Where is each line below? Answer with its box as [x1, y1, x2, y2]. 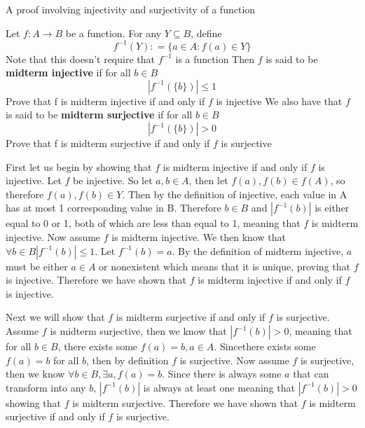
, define [191, 25, 222, 40]
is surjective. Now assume [179, 352, 289, 367]
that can [293, 366, 329, 381]
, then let [188, 173, 228, 188]
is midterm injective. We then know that [111, 230, 286, 244]
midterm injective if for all [6, 65, 131, 80]
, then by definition [85, 352, 169, 367]
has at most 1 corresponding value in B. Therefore [6, 200, 221, 215]
